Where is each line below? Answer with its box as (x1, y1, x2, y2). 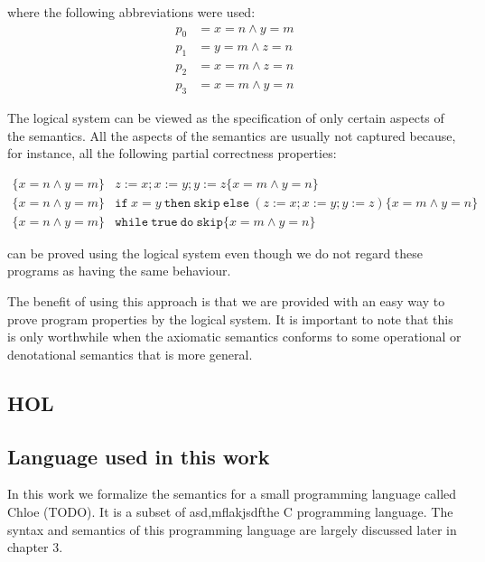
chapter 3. (7, 538, 63, 557)
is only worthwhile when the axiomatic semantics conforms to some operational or (7, 327, 462, 346)
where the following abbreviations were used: (7, 3, 256, 21)
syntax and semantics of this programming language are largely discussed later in (7, 520, 457, 539)
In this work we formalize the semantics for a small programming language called (7, 484, 457, 503)
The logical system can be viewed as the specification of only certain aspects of (7, 108, 444, 126)
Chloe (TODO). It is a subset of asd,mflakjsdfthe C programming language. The (7, 501, 453, 520)
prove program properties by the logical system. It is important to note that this (7, 309, 453, 328)
